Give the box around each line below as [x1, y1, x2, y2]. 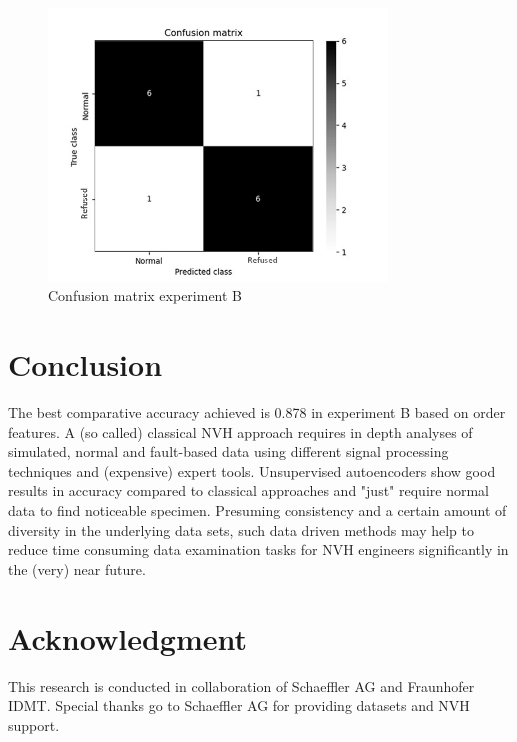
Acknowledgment [8, 617, 247, 658]
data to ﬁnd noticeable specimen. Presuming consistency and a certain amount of [8, 500, 507, 521]
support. [8, 714, 60, 735]
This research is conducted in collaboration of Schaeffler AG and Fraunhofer [8, 675, 475, 696]
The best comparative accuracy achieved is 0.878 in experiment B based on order [8, 402, 506, 423]
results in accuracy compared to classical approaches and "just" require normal [8, 480, 489, 501]
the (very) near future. [8, 558, 146, 579]
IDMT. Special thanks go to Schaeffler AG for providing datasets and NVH [8, 695, 470, 716]
